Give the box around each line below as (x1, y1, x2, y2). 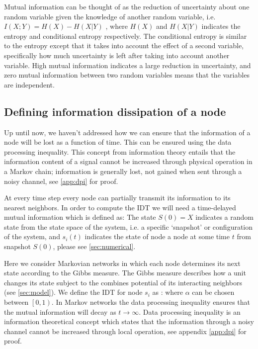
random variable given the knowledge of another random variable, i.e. (4, 11, 216, 21)
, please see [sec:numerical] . (53, 241, 136, 252)
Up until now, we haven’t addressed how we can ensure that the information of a (4, 127, 251, 137)
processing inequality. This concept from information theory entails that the (4, 146, 236, 157)
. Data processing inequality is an (139, 306, 241, 317)
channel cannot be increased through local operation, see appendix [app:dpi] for (4, 326, 247, 336)
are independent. (4, 79, 55, 89)
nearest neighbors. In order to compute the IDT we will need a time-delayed (4, 202, 236, 212)
